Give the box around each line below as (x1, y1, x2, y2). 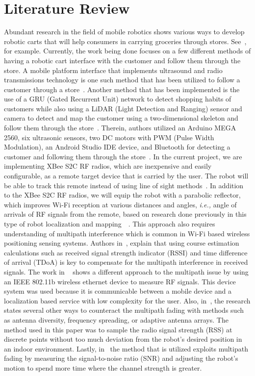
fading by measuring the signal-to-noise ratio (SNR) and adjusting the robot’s (4, 353, 238, 363)
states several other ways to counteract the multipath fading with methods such (4, 305, 244, 315)
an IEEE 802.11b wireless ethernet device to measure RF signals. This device (4, 276, 236, 286)
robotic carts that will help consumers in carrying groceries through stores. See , (4, 36, 247, 46)
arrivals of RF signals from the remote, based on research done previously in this (4, 209, 247, 219)
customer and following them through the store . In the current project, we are (4, 151, 242, 161)
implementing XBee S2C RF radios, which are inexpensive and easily (4, 161, 212, 171)
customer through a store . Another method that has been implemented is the (4, 84, 240, 94)
